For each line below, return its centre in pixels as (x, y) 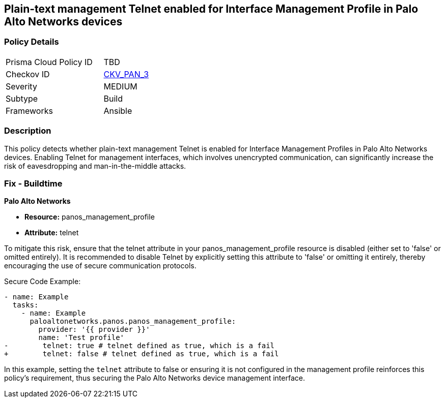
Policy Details (32, 42)
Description (28, 131)
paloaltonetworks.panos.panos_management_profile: (133, 321)
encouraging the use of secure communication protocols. (100, 266)
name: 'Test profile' (81, 338)
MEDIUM (120, 86)
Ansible (118, 111)
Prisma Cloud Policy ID (49, 62)
